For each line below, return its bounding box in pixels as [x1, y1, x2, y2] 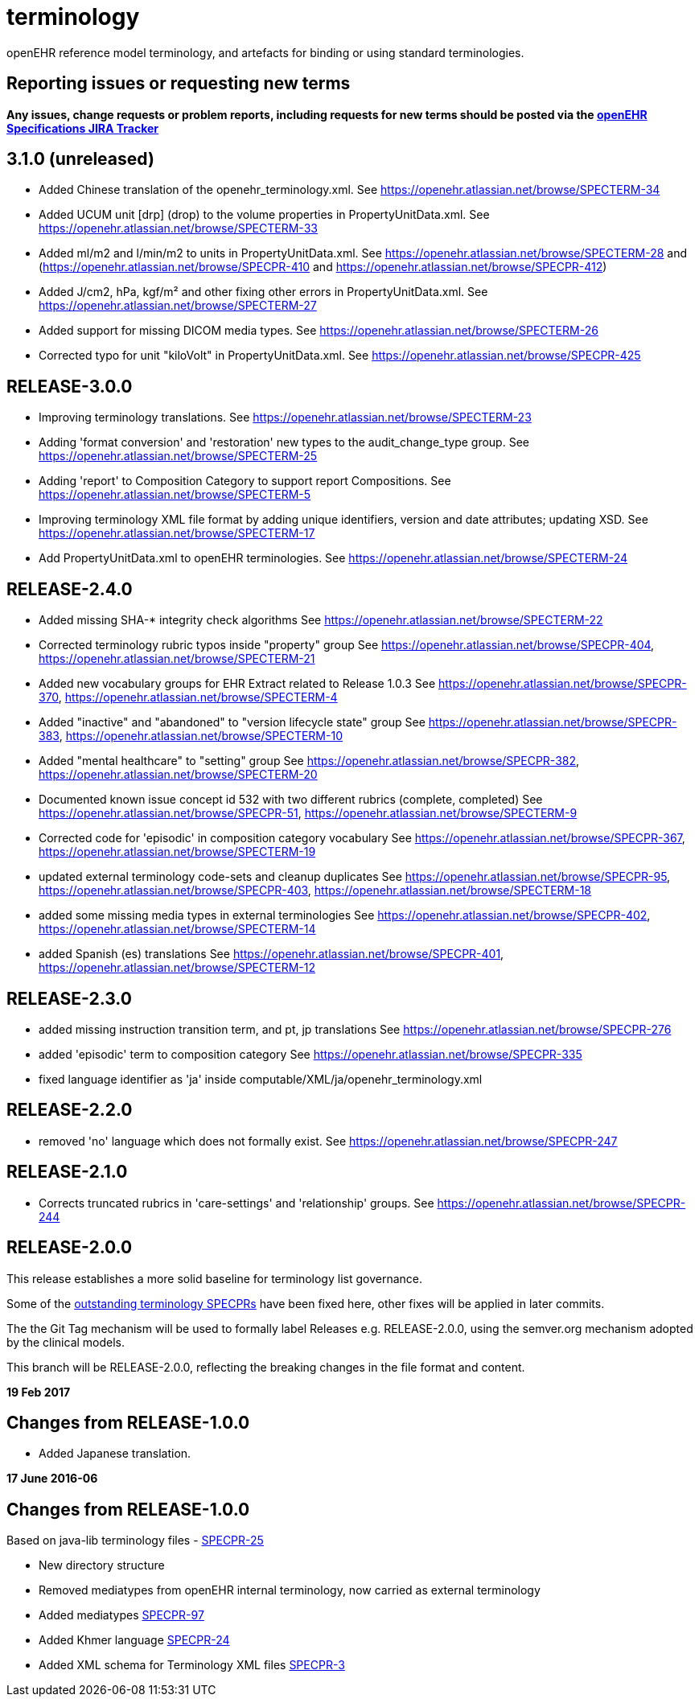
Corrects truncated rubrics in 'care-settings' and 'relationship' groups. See [39, 1195, 434, 1210]
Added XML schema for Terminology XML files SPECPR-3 [39, 1658, 345, 1672]
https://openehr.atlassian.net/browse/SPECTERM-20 [39, 767, 318, 782]
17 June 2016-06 [6, 1471, 98, 1486]
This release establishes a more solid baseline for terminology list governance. [6, 1271, 422, 1285]
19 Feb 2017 [6, 1384, 71, 1399]
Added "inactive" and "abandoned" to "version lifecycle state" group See [39, 715, 426, 730]
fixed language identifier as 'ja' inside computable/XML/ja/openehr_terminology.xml [39, 1072, 483, 1086]
